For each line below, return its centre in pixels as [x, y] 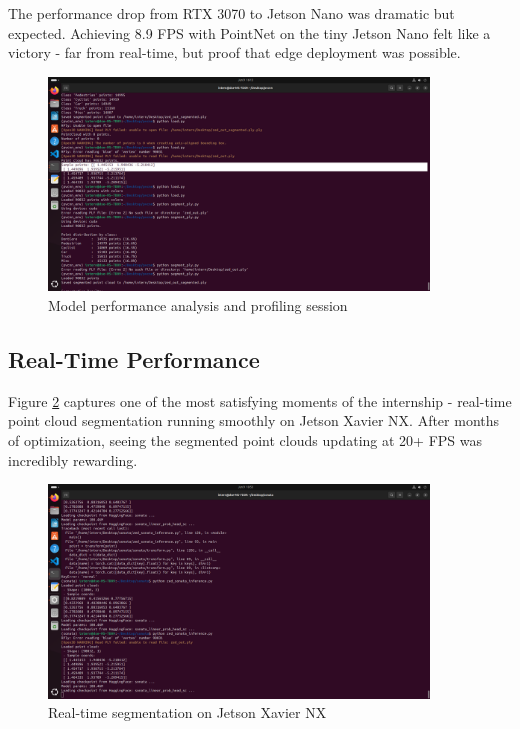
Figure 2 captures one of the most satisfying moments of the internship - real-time [260, 400]
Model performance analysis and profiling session [198, 305]
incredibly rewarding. [73, 459]
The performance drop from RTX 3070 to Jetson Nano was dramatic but [231, 13]
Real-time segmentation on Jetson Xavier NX [187, 712]
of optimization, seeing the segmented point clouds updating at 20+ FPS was [245, 440]
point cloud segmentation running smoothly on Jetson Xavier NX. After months [254, 420]
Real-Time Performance [134, 359]
